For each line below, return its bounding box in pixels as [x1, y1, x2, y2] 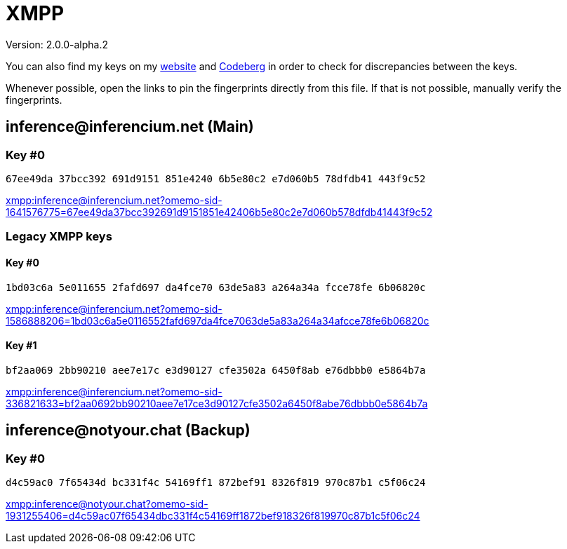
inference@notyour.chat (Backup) [6, 421, 251, 440]
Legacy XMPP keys [6, 229, 112, 244]
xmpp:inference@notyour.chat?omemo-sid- [6, 498, 208, 510]
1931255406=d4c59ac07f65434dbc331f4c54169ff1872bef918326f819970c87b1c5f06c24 [6, 510, 420, 522]
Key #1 [6, 339, 37, 352]
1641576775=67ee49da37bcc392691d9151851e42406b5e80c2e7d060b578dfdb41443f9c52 [6, 205, 433, 218]
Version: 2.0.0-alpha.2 [6, 38, 108, 50]
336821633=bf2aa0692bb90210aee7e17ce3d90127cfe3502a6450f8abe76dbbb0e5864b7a [6, 397, 428, 409]
